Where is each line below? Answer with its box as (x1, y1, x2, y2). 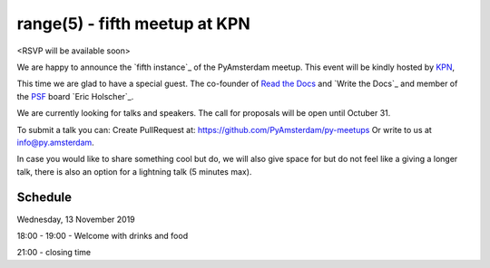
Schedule (16, 190, 73, 206)
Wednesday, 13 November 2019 (16, 214, 135, 225)
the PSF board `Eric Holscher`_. (16, 91, 134, 101)
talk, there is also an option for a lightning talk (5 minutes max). (16, 166, 252, 177)
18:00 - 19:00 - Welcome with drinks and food (16, 230, 189, 241)
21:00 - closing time (16, 247, 91, 258)
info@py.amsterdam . (16, 137, 94, 148)
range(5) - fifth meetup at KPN (16, 14, 250, 33)
